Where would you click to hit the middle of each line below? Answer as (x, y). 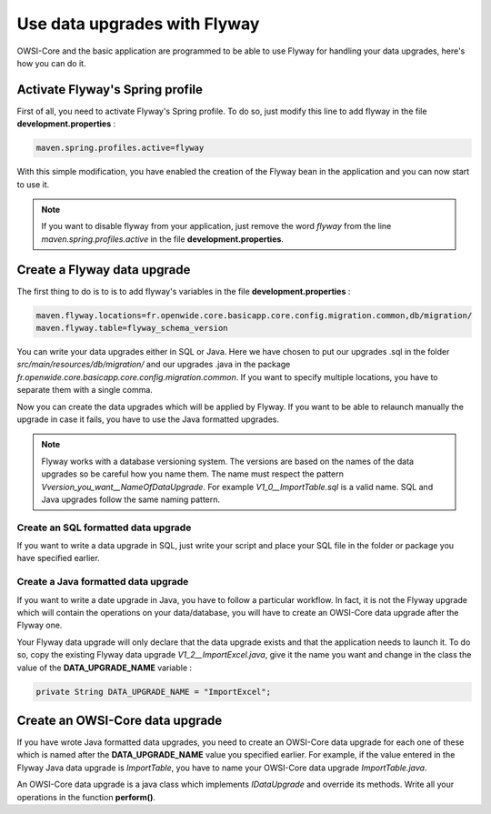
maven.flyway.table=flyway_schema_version (132, 328)
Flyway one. (40, 625)
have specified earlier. (58, 558)
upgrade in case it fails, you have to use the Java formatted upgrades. (148, 419)
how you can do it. (51, 63)
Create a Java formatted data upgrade (103, 582)
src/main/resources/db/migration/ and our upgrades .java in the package (154, 365)
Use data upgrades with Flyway (138, 24)
